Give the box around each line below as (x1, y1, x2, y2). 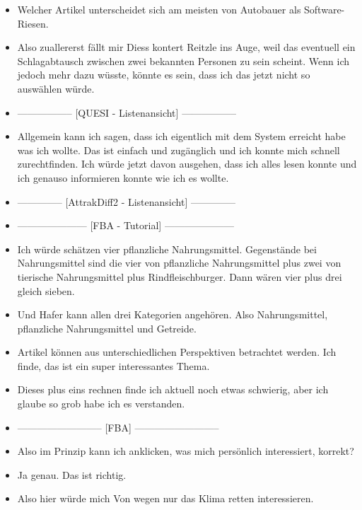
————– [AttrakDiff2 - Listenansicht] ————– (17, 194, 235, 209)
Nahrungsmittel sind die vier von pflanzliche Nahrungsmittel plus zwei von (17, 255, 341, 270)
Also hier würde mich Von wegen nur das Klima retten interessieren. (17, 491, 314, 506)
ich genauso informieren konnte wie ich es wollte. (17, 170, 229, 185)
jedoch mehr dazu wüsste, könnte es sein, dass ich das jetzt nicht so (17, 67, 310, 82)
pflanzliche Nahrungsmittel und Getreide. (17, 320, 197, 335)
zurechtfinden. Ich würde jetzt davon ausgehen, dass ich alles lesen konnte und (17, 156, 357, 171)
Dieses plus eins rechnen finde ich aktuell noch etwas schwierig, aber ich (17, 382, 329, 397)
